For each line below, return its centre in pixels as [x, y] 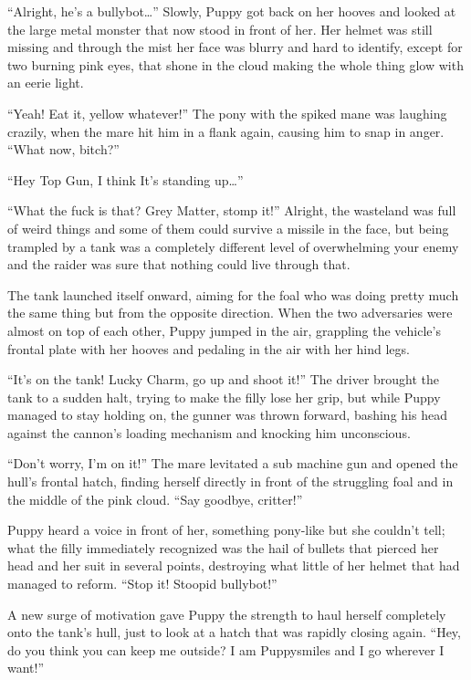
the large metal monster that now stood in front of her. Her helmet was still [220, 29]
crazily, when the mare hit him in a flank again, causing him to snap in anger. [226, 131]
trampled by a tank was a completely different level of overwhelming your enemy [233, 246]
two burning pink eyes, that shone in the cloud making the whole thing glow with [235, 64]
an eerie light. [46, 83]
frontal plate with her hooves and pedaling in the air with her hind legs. [209, 348]
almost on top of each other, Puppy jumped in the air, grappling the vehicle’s [224, 330]
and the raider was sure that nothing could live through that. [179, 264]
